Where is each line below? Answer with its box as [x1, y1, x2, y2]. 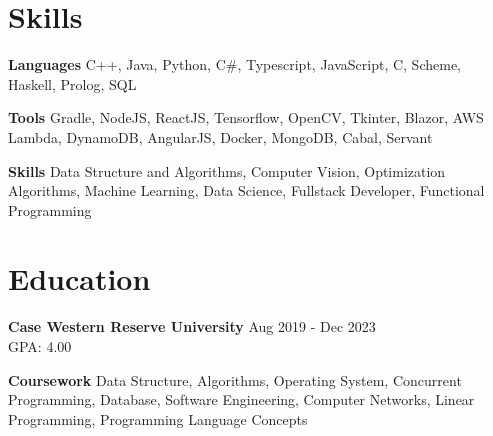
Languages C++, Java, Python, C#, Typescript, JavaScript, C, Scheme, [8, 54, 461, 75]
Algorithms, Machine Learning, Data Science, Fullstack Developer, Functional [8, 180, 485, 201]
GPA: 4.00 [8, 336, 72, 356]
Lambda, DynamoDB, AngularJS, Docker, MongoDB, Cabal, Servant [8, 126, 433, 147]
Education [8, 258, 151, 299]
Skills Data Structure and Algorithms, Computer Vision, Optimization [8, 160, 446, 181]
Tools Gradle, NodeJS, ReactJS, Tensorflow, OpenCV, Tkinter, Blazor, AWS [8, 107, 484, 128]
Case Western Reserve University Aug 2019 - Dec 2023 [8, 316, 376, 337]
